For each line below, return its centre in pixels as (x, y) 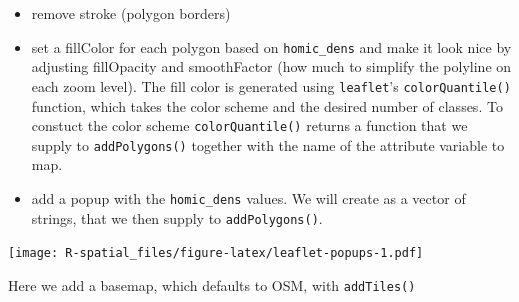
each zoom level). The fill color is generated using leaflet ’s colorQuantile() (271, 85)
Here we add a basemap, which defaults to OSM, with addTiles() (212, 284)
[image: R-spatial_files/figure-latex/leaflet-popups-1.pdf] (216, 253)
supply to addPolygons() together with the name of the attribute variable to (268, 144)
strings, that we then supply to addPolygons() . (177, 217)
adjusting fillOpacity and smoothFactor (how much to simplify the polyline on (271, 66)
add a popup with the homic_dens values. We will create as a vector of (248, 198)
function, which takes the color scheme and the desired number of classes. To (267, 105)
